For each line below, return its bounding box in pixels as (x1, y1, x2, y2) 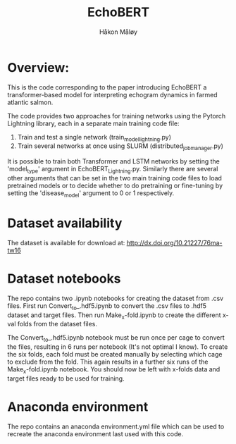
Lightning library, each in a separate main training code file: (7, 119, 180, 128)
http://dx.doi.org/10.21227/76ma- (126, 238, 223, 247)
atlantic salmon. (7, 98, 54, 106)
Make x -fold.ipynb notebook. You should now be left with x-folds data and (7, 365, 221, 375)
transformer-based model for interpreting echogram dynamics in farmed (7, 90, 218, 99)
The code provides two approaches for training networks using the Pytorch (7, 111, 226, 120)
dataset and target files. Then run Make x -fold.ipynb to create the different (7, 311, 221, 321)
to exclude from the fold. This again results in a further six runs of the (7, 357, 209, 366)
